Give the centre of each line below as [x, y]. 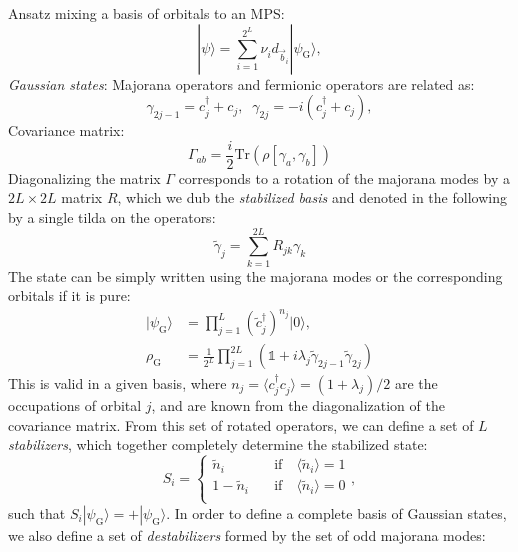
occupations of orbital [75, 404]
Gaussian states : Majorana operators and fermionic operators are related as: [241, 83]
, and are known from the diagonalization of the [298, 404]
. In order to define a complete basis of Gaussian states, [336, 512]
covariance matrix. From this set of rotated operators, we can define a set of [241, 424]
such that [37, 512]
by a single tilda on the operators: [112, 217]
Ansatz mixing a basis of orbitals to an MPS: [146, 13]
